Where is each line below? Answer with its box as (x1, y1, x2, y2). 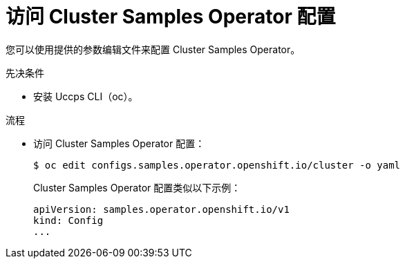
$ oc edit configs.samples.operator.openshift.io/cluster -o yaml (33, 159, 401, 171)
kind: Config (33, 214, 104, 226)
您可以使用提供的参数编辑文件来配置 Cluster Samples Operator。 (6, 43, 301, 55)
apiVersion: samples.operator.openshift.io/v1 (33, 203, 290, 215)
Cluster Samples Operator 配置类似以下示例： (33, 181, 241, 194)
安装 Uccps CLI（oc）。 (33, 90, 138, 102)
